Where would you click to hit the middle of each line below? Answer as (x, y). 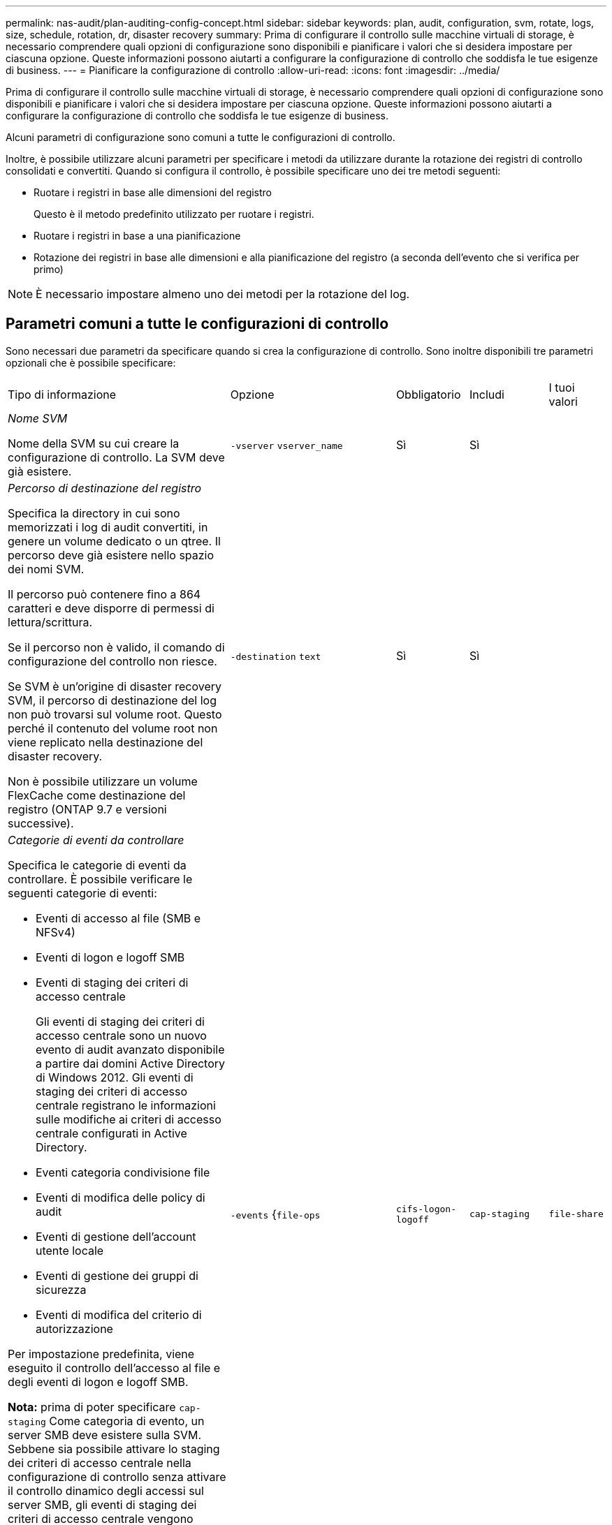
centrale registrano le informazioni (126, 1105)
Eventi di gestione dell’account (116, 1236)
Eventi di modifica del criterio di (119, 1314)
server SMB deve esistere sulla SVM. (105, 1435)
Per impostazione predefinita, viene (101, 1354)
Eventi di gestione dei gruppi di (117, 1275)
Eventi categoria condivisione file (123, 1172)
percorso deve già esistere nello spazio (111, 555)
